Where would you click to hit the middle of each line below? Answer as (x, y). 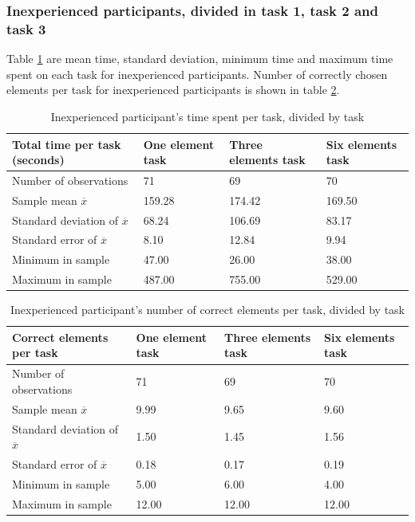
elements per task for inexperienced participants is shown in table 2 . (173, 90)
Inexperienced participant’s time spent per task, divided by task (207, 116)
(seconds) (38, 160)
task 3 (26, 28)
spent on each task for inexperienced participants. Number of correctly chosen (197, 74)
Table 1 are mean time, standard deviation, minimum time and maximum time (200, 59)
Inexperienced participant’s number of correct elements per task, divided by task (207, 310)
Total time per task (67, 144)
